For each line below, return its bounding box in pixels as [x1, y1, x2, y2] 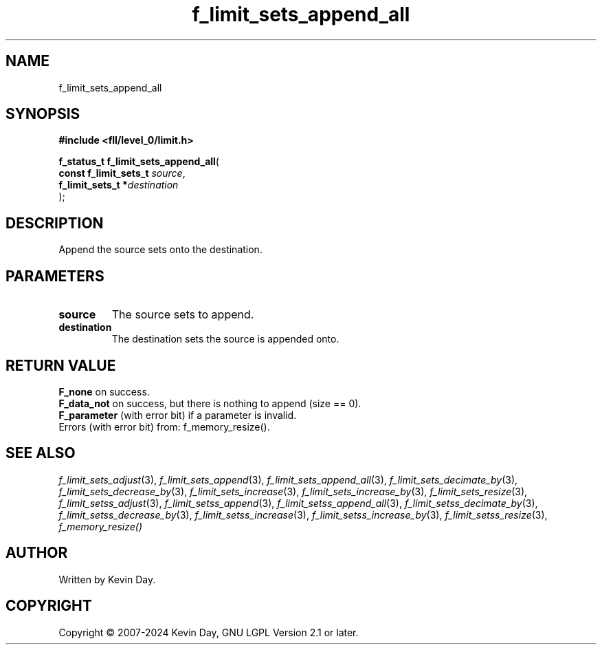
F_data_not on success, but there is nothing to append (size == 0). [58, 397, 361, 409]
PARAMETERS [5, 267, 104, 285]
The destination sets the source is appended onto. [111, 333, 339, 345]
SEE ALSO [5, 444, 76, 462]
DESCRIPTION [5, 214, 104, 232]
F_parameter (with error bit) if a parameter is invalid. [58, 409, 297, 421]
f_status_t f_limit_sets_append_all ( [58, 155, 219, 168]
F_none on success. [58, 385, 150, 398]
